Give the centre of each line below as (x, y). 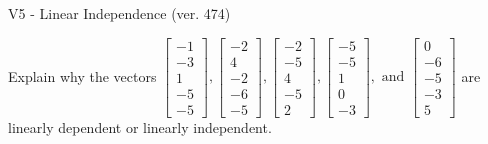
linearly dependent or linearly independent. (140, 126)
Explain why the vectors (82, 75)
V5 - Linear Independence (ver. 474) (119, 13)
